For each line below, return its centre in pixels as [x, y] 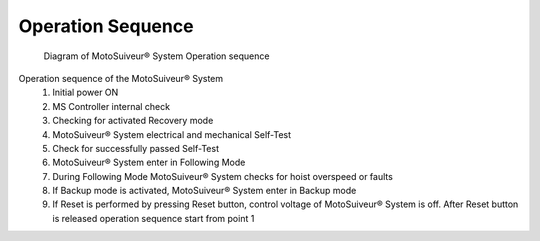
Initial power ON [85, 92]
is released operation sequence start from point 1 [153, 218]
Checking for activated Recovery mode [133, 121]
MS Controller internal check [111, 106]
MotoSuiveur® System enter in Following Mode [149, 162]
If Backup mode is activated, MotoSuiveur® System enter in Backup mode [204, 191]
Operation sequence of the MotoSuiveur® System [121, 78]
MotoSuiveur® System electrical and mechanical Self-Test [172, 134]
